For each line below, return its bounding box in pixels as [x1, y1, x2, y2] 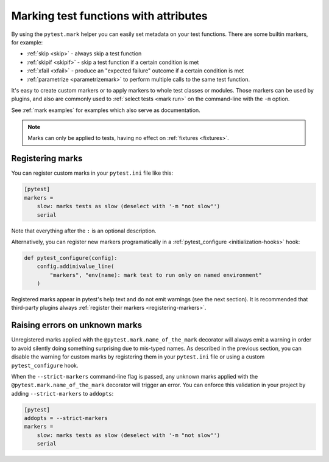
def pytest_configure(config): [24, 254, 118, 261]
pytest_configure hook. [11, 362, 79, 369]
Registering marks [11, 153, 83, 164]
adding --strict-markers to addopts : [11, 390, 114, 397]
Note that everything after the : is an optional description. [11, 227, 157, 234]
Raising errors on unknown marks [11, 320, 143, 331]
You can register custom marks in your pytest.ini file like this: [11, 169, 174, 177]
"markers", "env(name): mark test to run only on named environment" [49, 271, 262, 278]
